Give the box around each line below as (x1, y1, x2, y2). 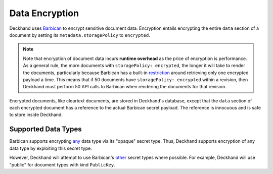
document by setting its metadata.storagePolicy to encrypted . (9, 32, 150, 38)
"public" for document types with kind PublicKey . (9, 161, 115, 167)
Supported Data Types (9, 125, 82, 134)
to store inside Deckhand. (9, 111, 63, 118)
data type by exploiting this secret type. (9, 145, 92, 151)
